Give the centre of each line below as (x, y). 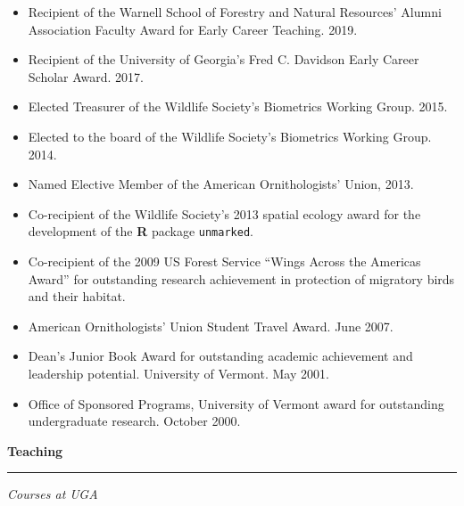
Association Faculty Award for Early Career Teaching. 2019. (193, 29)
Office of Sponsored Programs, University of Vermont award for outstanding (236, 403)
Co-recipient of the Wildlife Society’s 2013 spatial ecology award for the (224, 213)
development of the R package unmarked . (141, 231)
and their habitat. (77, 296)
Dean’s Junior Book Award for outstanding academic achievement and (220, 356)
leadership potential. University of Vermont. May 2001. (178, 373)
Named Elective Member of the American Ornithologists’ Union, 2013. (221, 184)
